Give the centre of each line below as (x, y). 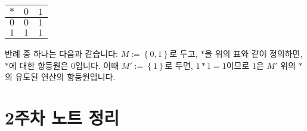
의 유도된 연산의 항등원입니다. (60, 77)
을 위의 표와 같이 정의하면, (254, 53)
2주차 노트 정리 (62, 117)
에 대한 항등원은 (39, 65)
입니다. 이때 (97, 65)
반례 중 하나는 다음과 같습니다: (61, 53)
